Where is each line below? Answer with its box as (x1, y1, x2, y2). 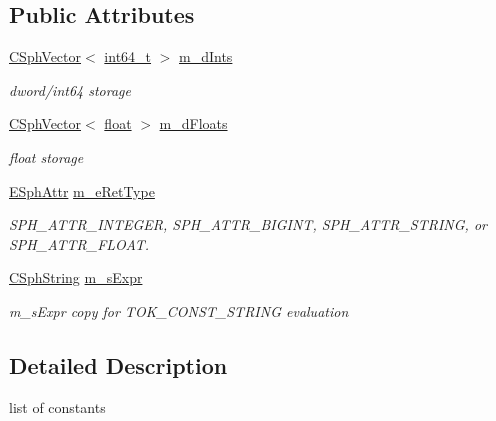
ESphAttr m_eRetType (9, 180, 155, 201)
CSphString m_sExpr (9, 267, 143, 288)
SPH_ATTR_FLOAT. (9, 233, 150, 254)
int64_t (104, 46, 152, 67)
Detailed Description (9, 349, 228, 380)
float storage (9, 146, 84, 167)
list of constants (9, 396, 106, 417)
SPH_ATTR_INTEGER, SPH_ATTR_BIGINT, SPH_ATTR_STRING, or (9, 214, 487, 235)
